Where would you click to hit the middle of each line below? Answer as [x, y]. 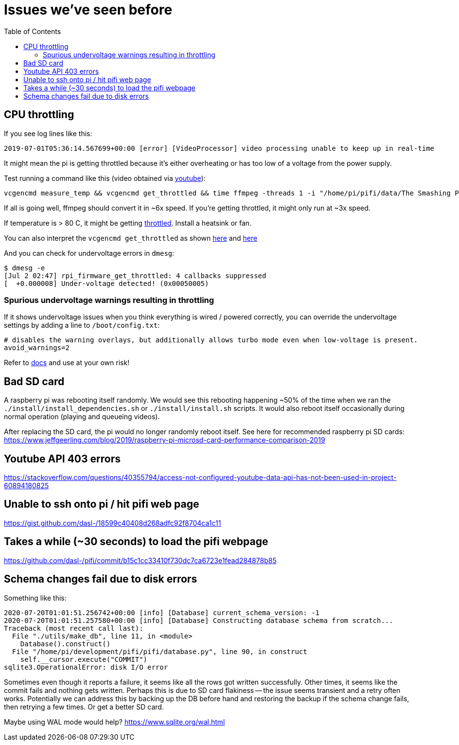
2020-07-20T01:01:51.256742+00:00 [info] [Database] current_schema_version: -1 [162, 612]
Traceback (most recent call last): [74, 628]
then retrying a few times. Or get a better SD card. [84, 707]
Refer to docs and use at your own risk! [67, 363]
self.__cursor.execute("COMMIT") [84, 659]
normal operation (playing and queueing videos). [82, 417]
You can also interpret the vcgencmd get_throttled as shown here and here [131, 238]
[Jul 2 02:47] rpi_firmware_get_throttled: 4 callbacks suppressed [135, 275]
